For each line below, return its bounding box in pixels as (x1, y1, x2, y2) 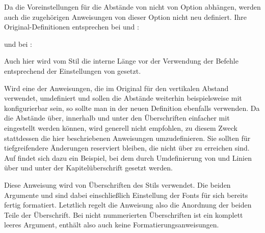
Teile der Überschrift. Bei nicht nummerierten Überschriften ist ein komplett (4, 209, 243, 220)
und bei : (4, 38, 32, 49)
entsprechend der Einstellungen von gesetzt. (4, 65, 141, 76)
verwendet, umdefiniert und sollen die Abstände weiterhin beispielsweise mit (4, 93, 242, 103)
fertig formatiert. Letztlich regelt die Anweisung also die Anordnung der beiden (4, 199, 252, 210)
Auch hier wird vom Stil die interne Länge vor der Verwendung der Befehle (4, 55, 238, 66)
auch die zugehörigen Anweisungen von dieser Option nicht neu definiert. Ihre (4, 11, 247, 22)
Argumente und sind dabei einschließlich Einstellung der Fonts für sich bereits (4, 189, 248, 200)
